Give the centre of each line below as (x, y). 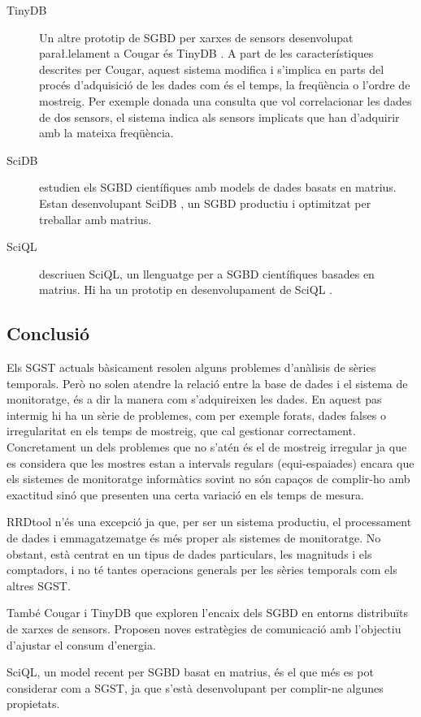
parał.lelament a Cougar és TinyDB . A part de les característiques (206, 53)
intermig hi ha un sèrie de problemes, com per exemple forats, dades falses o (196, 415)
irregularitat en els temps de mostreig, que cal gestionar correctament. (181, 431)
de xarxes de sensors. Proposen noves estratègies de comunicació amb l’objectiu (204, 629)
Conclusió (48, 333)
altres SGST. (39, 585)
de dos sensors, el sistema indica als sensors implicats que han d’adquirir (219, 117)
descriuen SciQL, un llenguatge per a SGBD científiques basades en (207, 273)
